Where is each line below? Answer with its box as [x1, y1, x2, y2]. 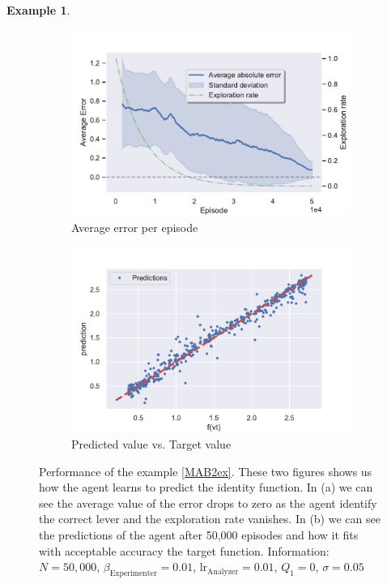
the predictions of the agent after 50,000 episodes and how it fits [39, 526, 359, 543]
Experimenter [109, 569, 157, 578]
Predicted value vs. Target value [71, 436, 232, 453]
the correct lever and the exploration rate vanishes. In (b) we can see [39, 510, 381, 527]
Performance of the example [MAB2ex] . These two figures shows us [39, 462, 372, 479]
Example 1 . [6, 2, 70, 18]
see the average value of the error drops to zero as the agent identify [39, 494, 377, 511]
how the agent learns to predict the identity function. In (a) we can [39, 479, 373, 496]
